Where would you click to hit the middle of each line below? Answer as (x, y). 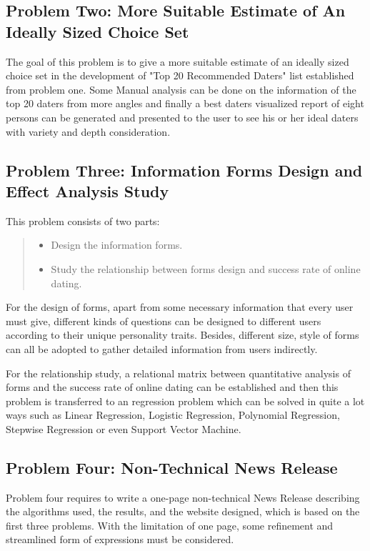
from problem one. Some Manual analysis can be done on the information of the (181, 89)
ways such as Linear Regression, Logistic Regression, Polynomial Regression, (173, 415)
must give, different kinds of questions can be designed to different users (164, 321)
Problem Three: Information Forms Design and (184, 170)
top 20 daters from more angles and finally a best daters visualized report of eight (185, 103)
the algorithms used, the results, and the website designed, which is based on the (183, 511)
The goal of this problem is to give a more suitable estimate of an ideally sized (177, 61)
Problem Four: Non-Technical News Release (172, 467)
